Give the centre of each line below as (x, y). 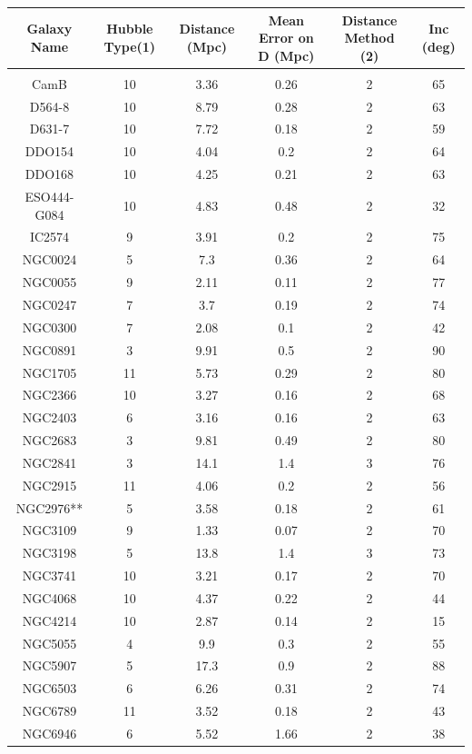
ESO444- (49, 196)
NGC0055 (49, 282)
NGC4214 (49, 620)
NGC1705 (49, 372)
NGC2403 (49, 417)
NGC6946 (49, 733)
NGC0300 (49, 327)
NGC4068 (49, 597)
